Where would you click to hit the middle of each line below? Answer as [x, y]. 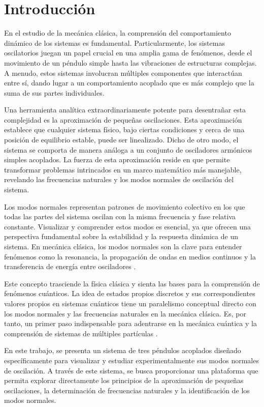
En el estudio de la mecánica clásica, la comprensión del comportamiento [118, 33]
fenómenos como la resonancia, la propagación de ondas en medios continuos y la [130, 256]
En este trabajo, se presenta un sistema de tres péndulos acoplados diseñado [123, 350]
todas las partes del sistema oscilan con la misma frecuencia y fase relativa [120, 216]
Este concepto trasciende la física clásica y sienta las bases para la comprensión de [132, 283]
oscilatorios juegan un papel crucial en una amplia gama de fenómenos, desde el [128, 53]
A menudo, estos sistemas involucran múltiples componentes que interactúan [123, 72]
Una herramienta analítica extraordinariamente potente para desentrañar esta [125, 110]
